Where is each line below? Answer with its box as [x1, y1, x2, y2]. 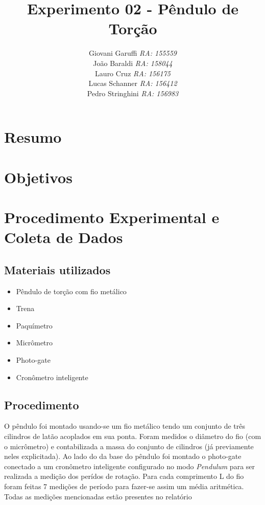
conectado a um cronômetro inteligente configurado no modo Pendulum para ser [4, 460, 255, 471]
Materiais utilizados [4, 261, 111, 277]
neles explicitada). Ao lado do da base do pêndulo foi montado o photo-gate [4, 451, 242, 462]
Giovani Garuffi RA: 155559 [89, 48, 177, 58]
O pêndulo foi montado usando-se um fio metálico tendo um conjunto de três [4, 421, 245, 431]
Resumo [4, 126, 62, 147]
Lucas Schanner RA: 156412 [88, 78, 177, 89]
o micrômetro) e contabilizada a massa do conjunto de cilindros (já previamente [4, 441, 254, 451]
